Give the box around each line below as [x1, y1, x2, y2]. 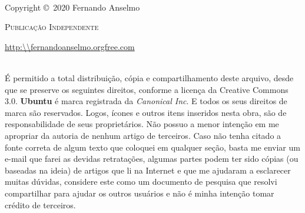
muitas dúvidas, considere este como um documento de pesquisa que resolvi [5, 175, 277, 188]
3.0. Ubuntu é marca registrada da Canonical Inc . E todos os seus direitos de [5, 95, 287, 107]
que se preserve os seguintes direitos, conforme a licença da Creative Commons [5, 83, 289, 95]
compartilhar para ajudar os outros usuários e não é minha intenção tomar [5, 187, 274, 199]
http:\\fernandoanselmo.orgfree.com [5, 40, 135, 52]
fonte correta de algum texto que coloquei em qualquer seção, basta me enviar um [5, 141, 300, 153]
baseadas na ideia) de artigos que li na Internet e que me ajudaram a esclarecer [5, 164, 291, 176]
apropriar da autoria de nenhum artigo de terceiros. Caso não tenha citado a [5, 129, 281, 141]
